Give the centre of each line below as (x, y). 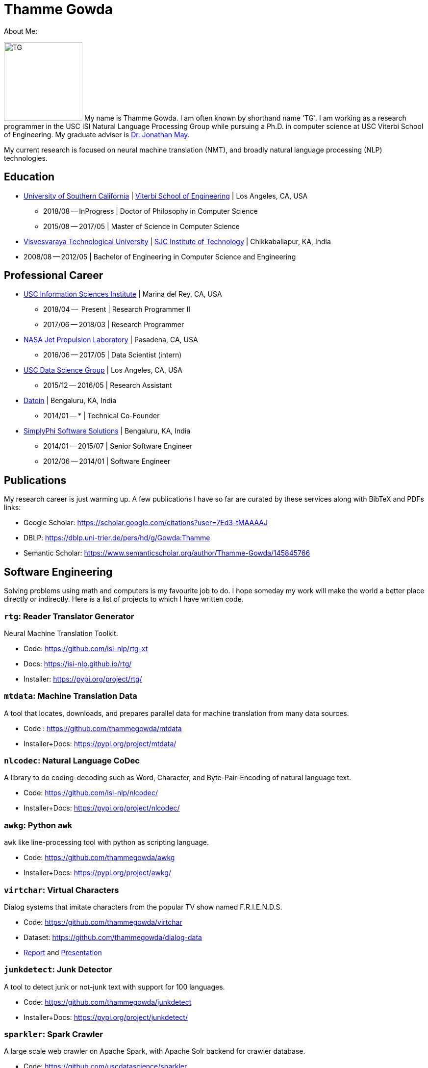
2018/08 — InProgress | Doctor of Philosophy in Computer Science (151, 211)
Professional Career (54, 276)
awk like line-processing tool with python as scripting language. (107, 842)
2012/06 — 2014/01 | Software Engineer (107, 461)
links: (13, 508)
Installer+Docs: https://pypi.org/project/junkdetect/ (106, 1017)
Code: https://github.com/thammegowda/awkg (99, 858)
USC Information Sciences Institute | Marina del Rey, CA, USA (123, 294)
